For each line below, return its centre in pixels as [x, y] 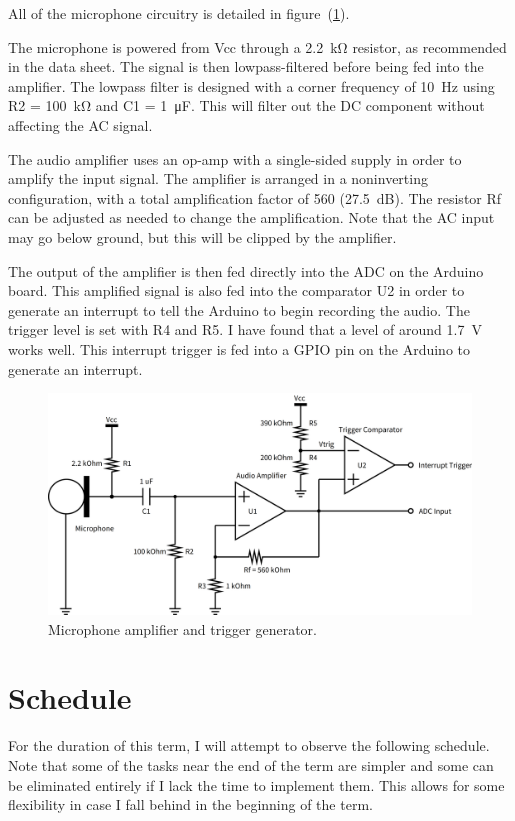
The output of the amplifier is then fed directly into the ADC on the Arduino [246, 270]
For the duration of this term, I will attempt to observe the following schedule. [249, 745]
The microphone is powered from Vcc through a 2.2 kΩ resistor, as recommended [257, 46]
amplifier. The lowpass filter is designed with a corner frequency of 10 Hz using [251, 85]
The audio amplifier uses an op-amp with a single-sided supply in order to [235, 158]
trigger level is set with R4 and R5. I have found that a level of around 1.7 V [245, 329]
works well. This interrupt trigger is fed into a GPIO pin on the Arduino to [239, 348]
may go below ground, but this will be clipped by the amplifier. [202, 236]
